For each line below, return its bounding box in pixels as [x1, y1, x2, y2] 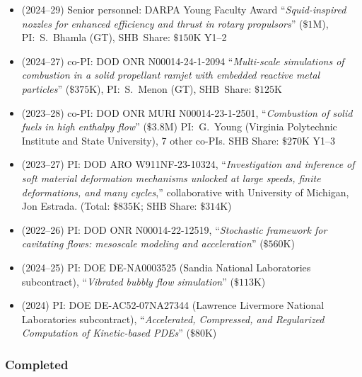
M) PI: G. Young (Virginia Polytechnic [164, 119, 337, 134]
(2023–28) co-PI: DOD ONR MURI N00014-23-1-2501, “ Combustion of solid [21, 105, 353, 120]
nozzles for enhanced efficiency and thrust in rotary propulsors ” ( [21, 16, 303, 30]
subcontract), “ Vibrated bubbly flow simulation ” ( [21, 274, 234, 288]
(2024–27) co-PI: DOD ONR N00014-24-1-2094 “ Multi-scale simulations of [21, 53, 344, 68]
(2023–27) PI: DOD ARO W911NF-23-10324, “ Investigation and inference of [21, 157, 355, 171]
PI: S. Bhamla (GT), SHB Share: [21, 30, 170, 45]
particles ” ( [21, 81, 70, 96]
